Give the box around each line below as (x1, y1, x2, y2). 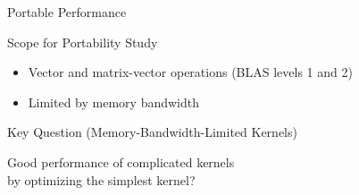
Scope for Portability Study (7, 32, 158, 51)
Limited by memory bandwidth (28, 92, 199, 111)
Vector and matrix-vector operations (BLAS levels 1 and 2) (28, 63, 353, 81)
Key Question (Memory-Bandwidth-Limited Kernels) (7, 123, 297, 141)
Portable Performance (7, 3, 127, 21)
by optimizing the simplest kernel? (7, 170, 196, 189)
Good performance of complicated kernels (7, 152, 235, 171)
